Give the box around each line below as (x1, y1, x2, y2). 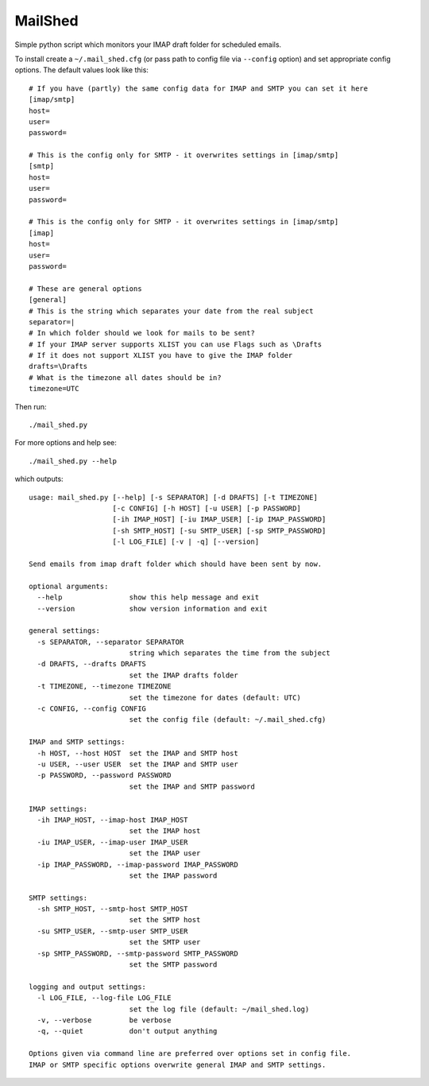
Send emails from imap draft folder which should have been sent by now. (29, 559, 323, 568)
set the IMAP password (129, 871, 218, 880)
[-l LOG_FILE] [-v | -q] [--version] (112, 537, 260, 546)
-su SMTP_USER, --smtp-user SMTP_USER (37, 926, 188, 936)
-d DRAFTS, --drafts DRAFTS (37, 660, 147, 669)
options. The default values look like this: (14, 65, 149, 75)
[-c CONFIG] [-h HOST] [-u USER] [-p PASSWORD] (112, 504, 301, 513)
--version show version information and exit (37, 604, 268, 613)
